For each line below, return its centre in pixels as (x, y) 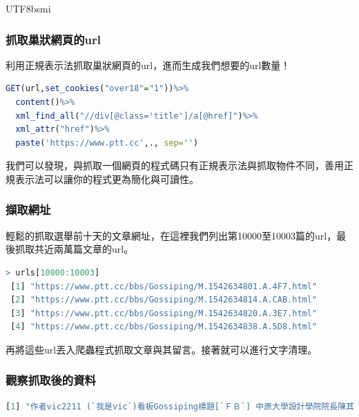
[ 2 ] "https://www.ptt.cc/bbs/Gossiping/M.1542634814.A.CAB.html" (164, 300)
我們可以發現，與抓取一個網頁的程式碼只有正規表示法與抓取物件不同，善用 (175, 165)
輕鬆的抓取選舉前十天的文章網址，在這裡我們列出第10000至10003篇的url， (171, 235)
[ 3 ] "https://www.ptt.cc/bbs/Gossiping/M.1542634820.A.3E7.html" (164, 313)
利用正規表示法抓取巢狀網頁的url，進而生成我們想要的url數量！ (148, 65)
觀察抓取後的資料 (51, 380)
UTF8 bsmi (28, 8)
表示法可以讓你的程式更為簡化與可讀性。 (107, 178)
